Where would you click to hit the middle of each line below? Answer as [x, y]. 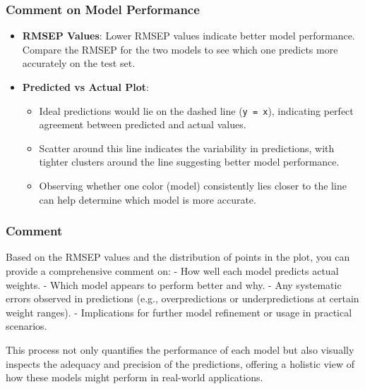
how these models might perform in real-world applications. [134, 377]
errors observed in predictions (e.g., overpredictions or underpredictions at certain [182, 298]
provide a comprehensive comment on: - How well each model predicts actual [172, 271]
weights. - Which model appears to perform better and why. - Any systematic [174, 284]
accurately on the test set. [79, 63]
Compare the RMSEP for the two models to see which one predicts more [180, 49]
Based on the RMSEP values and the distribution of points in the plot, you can [178, 257]
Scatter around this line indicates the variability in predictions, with [187, 148]
